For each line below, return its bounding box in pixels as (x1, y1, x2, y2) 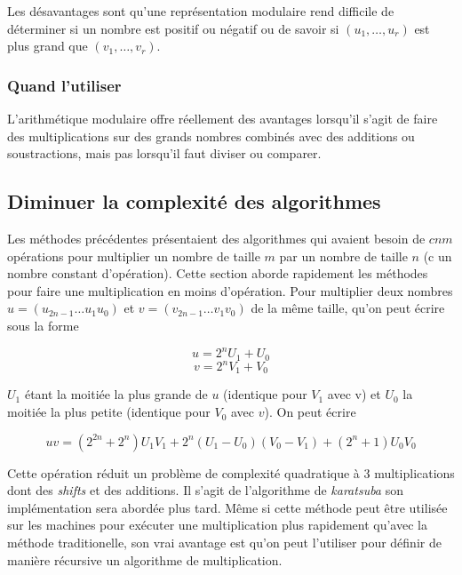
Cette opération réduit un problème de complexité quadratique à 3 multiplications (7, 463, 455, 482)
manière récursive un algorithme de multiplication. (7, 550, 283, 569)
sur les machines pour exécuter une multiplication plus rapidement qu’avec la (7, 515, 427, 534)
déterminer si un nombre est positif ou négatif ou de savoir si (7, 19, 339, 37)
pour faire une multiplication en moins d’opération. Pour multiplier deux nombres (7, 281, 453, 299)
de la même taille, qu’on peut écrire (251, 299, 445, 317)
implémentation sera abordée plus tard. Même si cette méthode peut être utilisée (7, 498, 448, 516)
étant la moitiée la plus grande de (24, 385, 208, 403)
